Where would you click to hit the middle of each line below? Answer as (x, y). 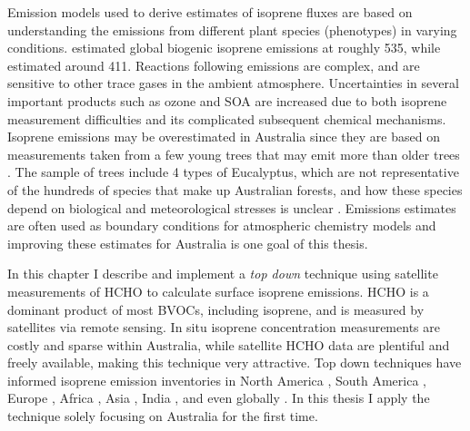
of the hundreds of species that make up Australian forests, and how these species (235, 189)
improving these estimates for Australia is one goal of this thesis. (188, 243)
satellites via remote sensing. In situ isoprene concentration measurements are (224, 327)
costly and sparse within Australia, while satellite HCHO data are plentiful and (229, 344)
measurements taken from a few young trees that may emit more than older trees (234, 154)
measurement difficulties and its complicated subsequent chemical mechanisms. (227, 118)
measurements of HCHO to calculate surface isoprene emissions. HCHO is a (218, 291)
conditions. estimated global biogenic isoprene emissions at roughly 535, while (224, 48)
